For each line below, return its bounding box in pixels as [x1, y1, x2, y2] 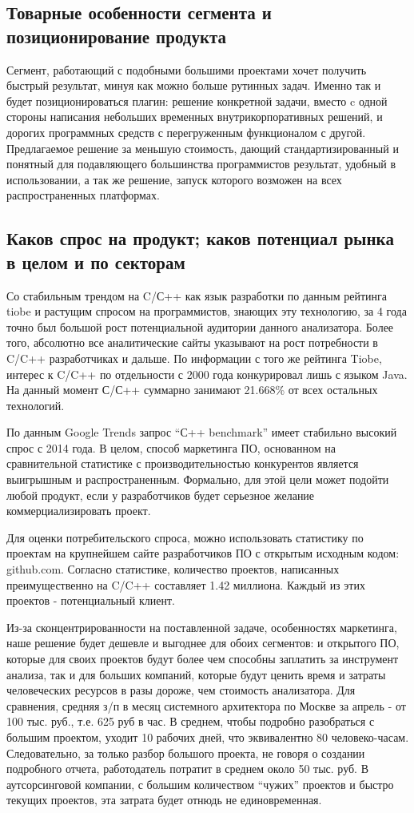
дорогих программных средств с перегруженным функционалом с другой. [6, 123, 366, 140]
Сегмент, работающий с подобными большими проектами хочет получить [6, 61, 367, 78]
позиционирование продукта [6, 23, 227, 48]
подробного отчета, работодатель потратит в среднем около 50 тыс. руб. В [6, 760, 369, 777]
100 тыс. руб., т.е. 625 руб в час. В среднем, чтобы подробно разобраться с [6, 713, 375, 730]
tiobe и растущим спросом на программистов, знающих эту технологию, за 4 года [6, 303, 407, 320]
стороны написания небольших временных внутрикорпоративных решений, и [6, 108, 383, 125]
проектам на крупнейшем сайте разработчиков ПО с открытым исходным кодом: [6, 545, 400, 561]
